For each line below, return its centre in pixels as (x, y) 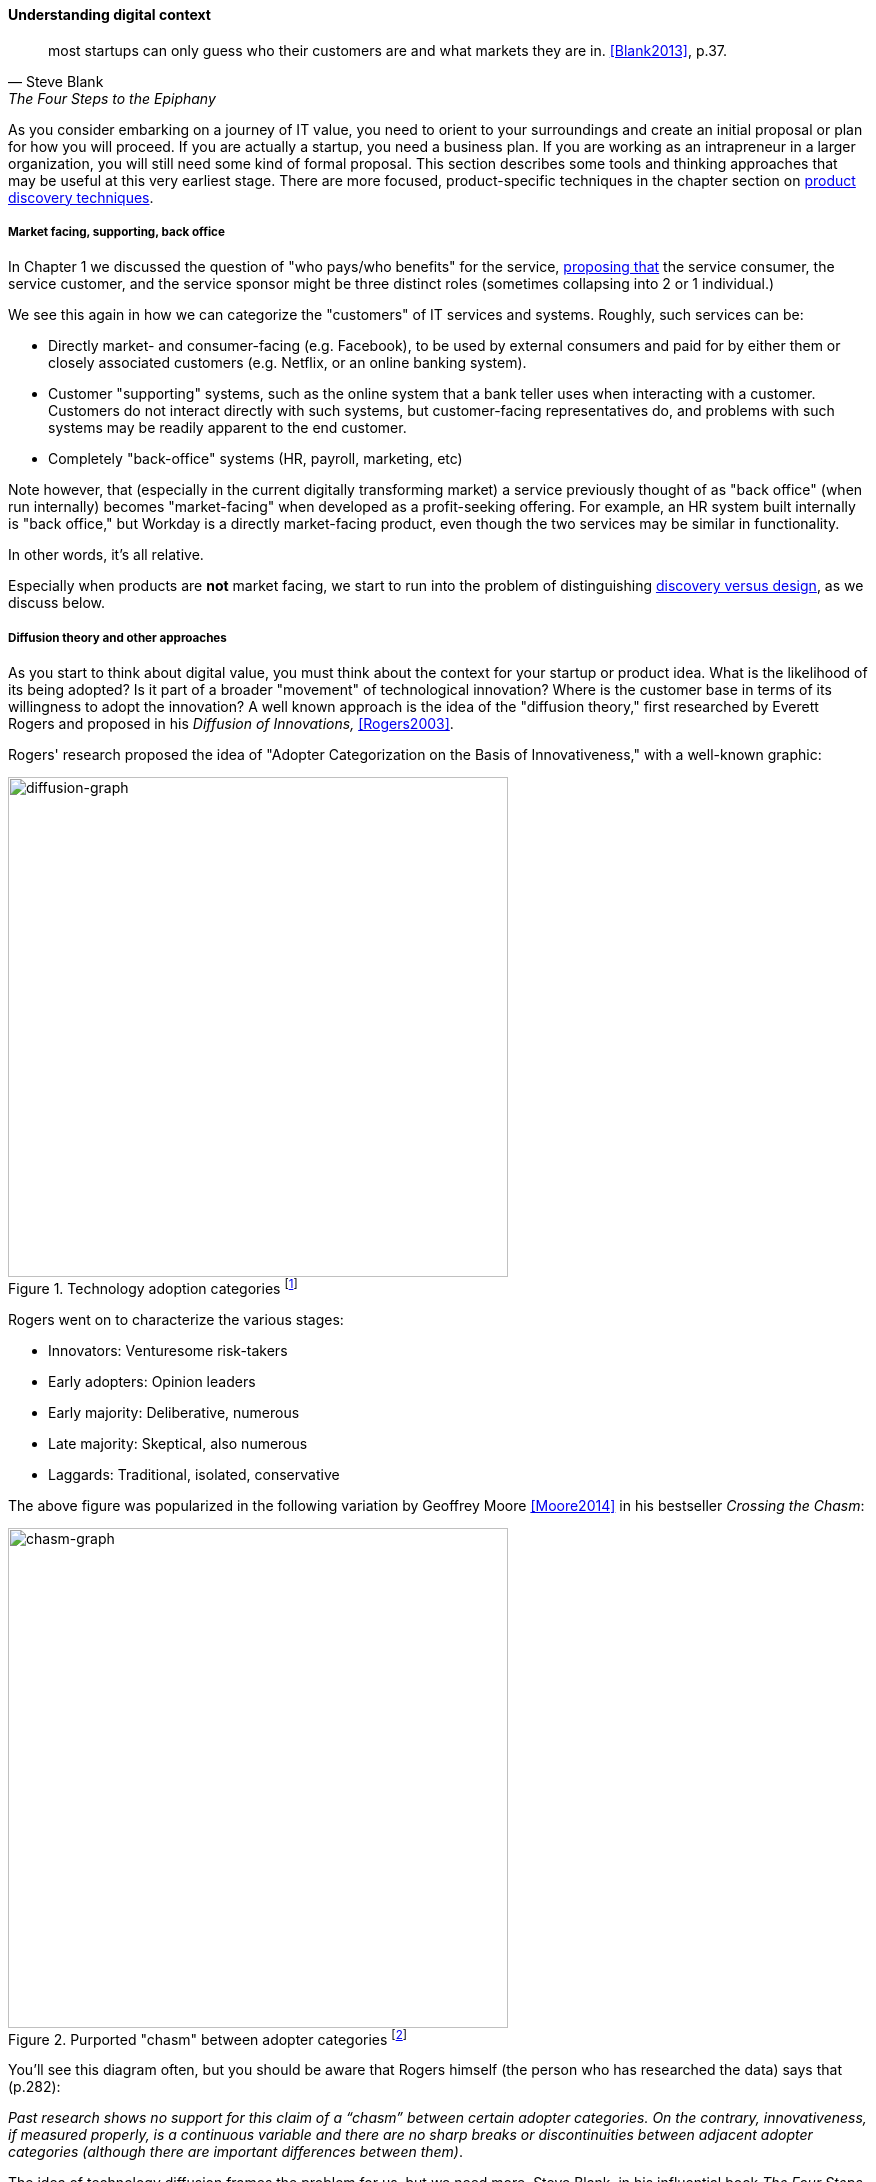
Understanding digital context (109, 14)
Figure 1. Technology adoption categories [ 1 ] (153, 1287)
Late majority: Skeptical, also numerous (178, 1443)
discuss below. (57, 603)
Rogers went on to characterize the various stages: (176, 1319)
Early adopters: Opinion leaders (152, 1381)
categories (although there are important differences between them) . (236, 2152)
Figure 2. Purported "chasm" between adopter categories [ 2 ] (207, 2037)
